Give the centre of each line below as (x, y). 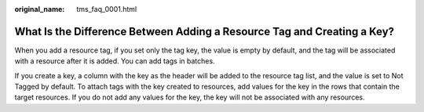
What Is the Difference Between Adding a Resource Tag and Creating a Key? (205, 31)
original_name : (40, 9)
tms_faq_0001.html (107, 9)
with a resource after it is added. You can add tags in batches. (115, 61)
